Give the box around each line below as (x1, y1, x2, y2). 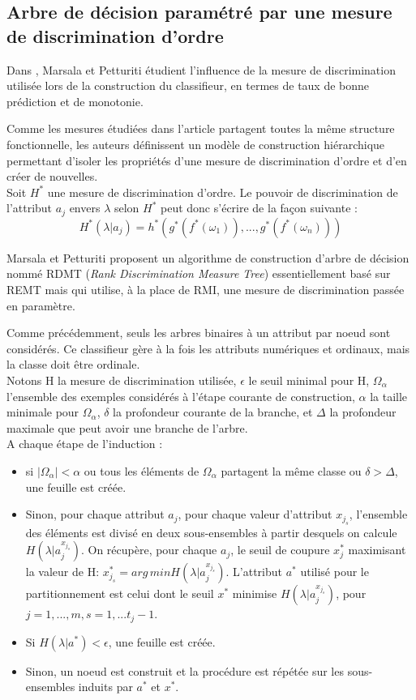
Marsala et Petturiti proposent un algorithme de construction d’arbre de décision (6, 249, 410, 266)
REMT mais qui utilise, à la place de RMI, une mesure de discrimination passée (6, 280, 405, 297)
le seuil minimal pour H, (248, 371, 370, 388)
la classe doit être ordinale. (6, 356, 140, 373)
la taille (370, 387, 408, 404)
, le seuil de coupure (230, 541, 330, 558)
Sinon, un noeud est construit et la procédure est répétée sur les (25, 662, 344, 679)
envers (69, 199, 101, 216)
